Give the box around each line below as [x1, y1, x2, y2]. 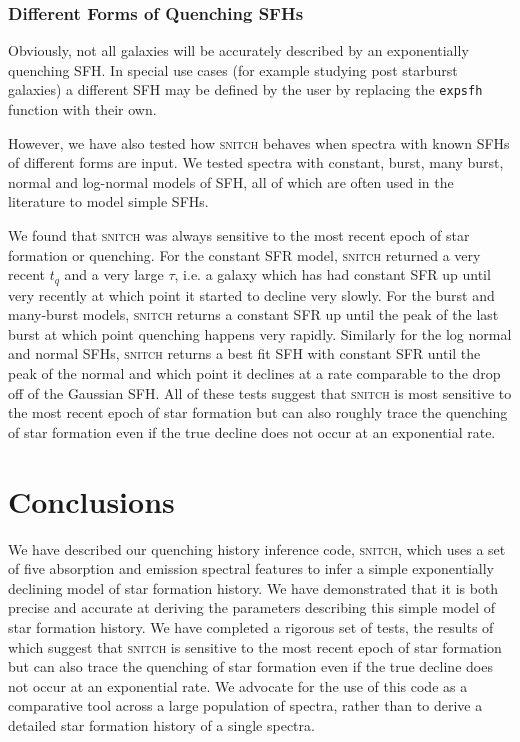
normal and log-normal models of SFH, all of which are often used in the [8, 171, 454, 192]
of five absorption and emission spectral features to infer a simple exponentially [8, 558, 494, 579]
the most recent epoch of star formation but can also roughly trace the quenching [8, 402, 508, 423]
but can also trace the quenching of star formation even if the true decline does [8, 656, 493, 677]
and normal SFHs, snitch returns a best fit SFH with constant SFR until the [8, 343, 481, 364]
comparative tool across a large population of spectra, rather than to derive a [8, 695, 483, 716]
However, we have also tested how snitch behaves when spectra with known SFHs [8, 132, 510, 153]
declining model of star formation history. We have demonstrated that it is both [8, 577, 499, 598]
